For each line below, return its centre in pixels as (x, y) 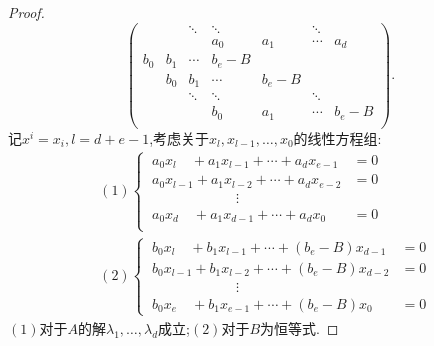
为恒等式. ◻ (299, 328)
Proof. (26, 12)
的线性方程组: (337, 137)
